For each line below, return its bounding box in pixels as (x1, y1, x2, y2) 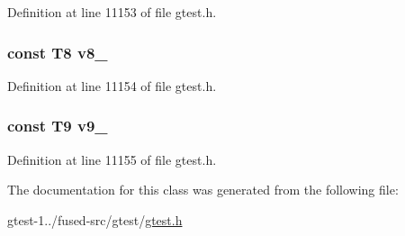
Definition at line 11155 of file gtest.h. (7, 150, 217, 168)
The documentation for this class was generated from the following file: (7, 180, 399, 199)
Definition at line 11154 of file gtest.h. (7, 76, 217, 95)
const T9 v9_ (7, 114, 108, 137)
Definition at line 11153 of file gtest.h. (7, 3, 217, 21)
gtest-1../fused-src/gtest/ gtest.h (7, 210, 183, 229)
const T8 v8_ (7, 41, 108, 63)
